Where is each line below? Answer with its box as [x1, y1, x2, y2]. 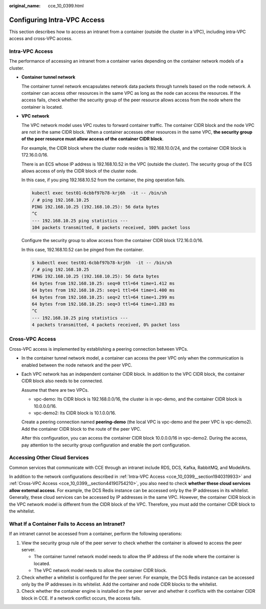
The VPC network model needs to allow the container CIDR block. [33, 568, 167, 573]
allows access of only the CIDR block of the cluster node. [21, 168, 138, 174]
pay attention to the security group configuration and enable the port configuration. [21, 442, 191, 448]
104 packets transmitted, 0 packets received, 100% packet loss [32, 225, 191, 231]
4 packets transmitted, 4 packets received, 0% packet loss [32, 322, 180, 328]
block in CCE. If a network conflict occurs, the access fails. [21, 595, 141, 601]
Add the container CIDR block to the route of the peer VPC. [21, 426, 141, 432]
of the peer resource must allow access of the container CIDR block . [21, 136, 164, 142]
